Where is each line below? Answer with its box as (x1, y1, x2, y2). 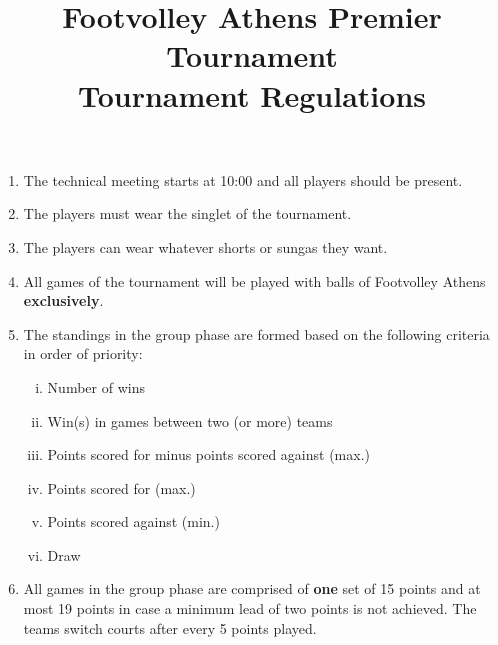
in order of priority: (23, 343, 143, 364)
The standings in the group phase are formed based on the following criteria (23, 323, 490, 344)
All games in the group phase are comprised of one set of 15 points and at (23, 578, 481, 599)
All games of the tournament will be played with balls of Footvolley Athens (23, 270, 486, 291)
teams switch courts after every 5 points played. (23, 617, 317, 638)
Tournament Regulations (78, 74, 426, 115)
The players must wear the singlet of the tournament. (23, 203, 352, 224)
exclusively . (23, 290, 104, 311)
